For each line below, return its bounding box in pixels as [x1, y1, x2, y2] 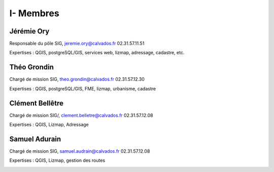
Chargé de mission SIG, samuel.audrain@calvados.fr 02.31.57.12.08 [9, 148, 150, 154]
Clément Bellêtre [9, 99, 63, 108]
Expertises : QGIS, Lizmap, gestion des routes [9, 157, 106, 163]
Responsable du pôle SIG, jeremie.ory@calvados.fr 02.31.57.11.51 [9, 41, 145, 47]
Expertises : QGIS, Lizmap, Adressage [9, 122, 89, 128]
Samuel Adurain [9, 134, 61, 143]
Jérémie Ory [9, 27, 50, 36]
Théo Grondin [9, 63, 54, 72]
